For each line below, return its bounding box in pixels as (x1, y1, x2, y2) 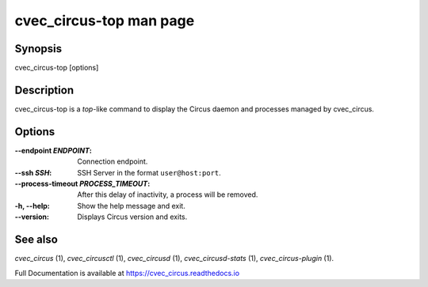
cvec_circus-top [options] (14, 63, 99, 73)
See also (14, 233, 59, 247)
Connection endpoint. (77, 157, 148, 166)
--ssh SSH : (14, 168, 52, 177)
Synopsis (14, 42, 63, 55)
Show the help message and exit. (77, 201, 185, 210)
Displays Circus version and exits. (77, 212, 188, 221)
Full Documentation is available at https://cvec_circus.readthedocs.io (14, 268, 240, 278)
